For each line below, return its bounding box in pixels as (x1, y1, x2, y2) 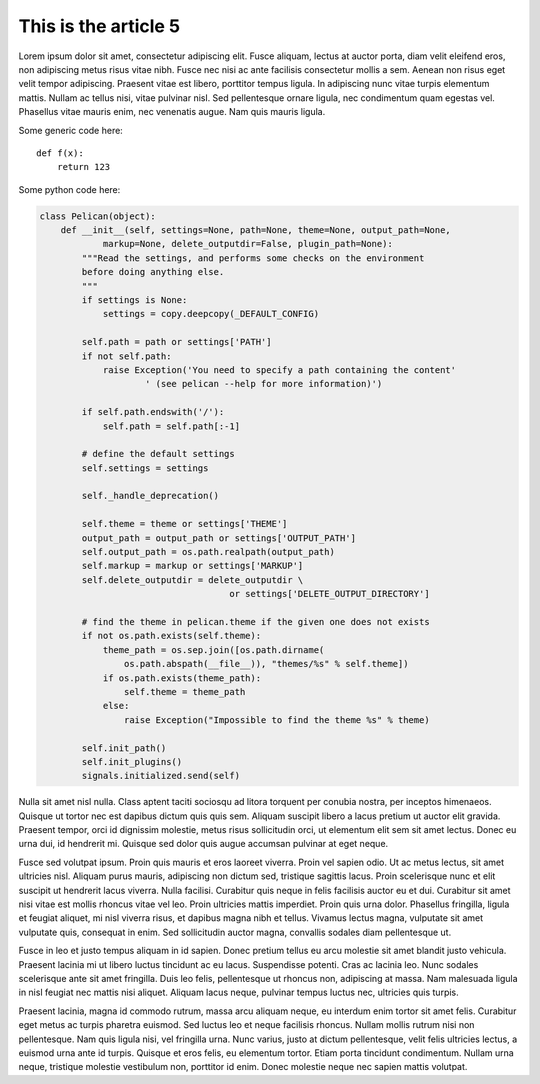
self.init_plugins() (81, 756, 183, 767)
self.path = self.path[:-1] (102, 420, 240, 432)
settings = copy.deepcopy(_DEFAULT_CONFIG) (102, 308, 320, 320)
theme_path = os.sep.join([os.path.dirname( (102, 644, 325, 655)
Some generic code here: (18, 124, 124, 136)
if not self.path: (81, 350, 172, 362)
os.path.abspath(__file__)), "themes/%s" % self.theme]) (123, 658, 409, 670)
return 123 (56, 161, 111, 173)
